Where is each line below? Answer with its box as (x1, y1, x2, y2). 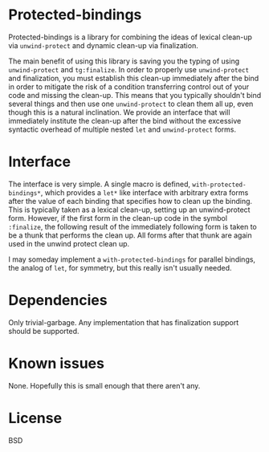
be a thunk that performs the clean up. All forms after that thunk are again (8, 230, 252, 240)
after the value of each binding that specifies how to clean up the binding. (8, 196, 253, 206)
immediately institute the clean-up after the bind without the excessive (8, 116, 242, 125)
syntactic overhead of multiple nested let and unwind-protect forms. (8, 124, 237, 134)
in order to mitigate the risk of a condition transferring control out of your (8, 82, 250, 92)
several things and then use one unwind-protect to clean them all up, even (8, 99, 254, 108)
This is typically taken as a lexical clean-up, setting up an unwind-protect (8, 205, 251, 214)
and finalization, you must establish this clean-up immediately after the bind (8, 73, 259, 83)
